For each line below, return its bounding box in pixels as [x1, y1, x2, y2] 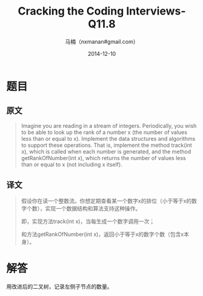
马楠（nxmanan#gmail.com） [65, 38, 139, 45]
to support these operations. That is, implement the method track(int [21, 141, 192, 149]
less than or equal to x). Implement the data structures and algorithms [21, 135, 196, 142]
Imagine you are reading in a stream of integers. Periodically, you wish [21, 122, 197, 129]
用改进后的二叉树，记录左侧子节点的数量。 [6, 283, 113, 290]
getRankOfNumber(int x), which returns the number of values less [21, 154, 186, 161]
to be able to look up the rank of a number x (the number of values [21, 129, 188, 136]
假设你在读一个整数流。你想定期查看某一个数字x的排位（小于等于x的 [21, 197, 192, 204]
